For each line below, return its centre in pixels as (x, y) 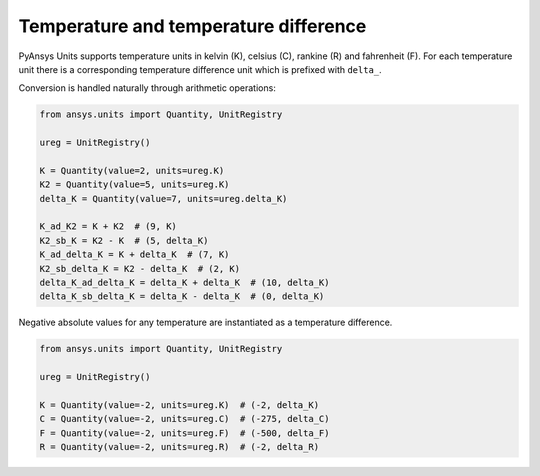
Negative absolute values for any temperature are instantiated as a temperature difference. (205, 322)
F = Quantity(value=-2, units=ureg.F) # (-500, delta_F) (184, 433)
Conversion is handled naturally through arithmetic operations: (147, 88)
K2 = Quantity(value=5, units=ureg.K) (134, 184)
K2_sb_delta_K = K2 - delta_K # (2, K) (139, 268)
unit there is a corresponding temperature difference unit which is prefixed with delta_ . (200, 69)
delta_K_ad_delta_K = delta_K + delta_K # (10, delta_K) (184, 282)
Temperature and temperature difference (192, 26)
